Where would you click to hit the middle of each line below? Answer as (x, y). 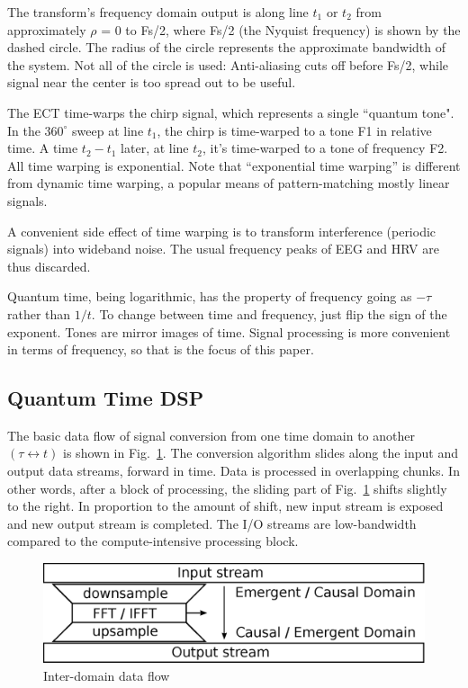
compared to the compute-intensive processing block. (153, 541)
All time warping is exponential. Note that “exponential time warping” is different (234, 165)
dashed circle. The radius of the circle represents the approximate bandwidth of (227, 47)
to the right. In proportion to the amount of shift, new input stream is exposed (225, 506)
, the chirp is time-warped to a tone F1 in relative (294, 130)
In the (24, 130)
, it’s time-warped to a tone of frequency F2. (325, 148)
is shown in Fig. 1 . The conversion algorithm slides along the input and (261, 453)
